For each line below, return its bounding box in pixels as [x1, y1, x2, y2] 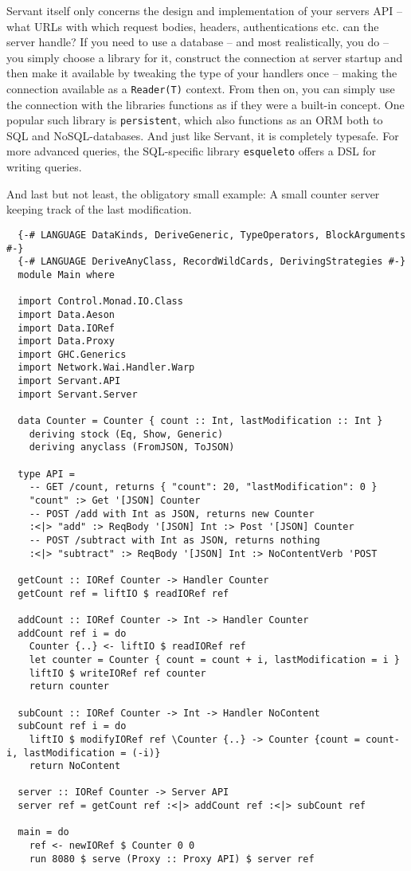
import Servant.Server [18, 388, 138, 400]
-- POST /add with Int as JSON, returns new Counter [29, 508, 315, 520]
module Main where [18, 269, 115, 281]
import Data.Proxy [18, 335, 115, 347]
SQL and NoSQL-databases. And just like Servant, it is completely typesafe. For [6, 127, 399, 143]
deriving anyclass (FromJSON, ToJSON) [29, 441, 235, 453]
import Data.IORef [18, 322, 115, 334]
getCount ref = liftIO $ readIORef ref [18, 587, 229, 599]
